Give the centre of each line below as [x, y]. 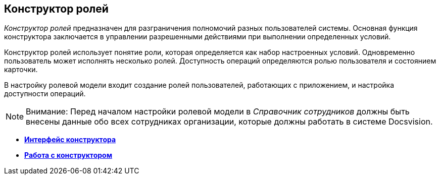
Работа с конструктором [68, 155]
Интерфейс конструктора [70, 140]
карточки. [21, 70]
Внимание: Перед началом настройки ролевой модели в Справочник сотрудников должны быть [218, 112]
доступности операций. [45, 94]
